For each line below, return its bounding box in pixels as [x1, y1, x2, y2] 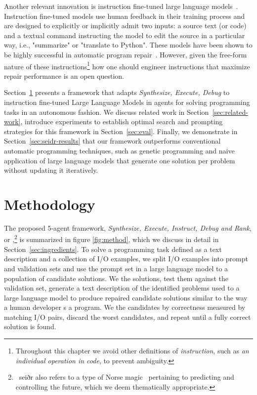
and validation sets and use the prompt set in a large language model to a [4, 263, 228, 273]
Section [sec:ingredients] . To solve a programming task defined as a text [4, 244, 222, 254]
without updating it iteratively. [4, 165, 98, 175]
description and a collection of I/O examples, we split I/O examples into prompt [4, 253, 248, 264]
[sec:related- [212, 106, 248, 117]
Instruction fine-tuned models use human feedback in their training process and [4, 10, 245, 21]
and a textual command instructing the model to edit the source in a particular [4, 30, 245, 40]
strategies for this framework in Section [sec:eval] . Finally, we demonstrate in [4, 126, 238, 136]
